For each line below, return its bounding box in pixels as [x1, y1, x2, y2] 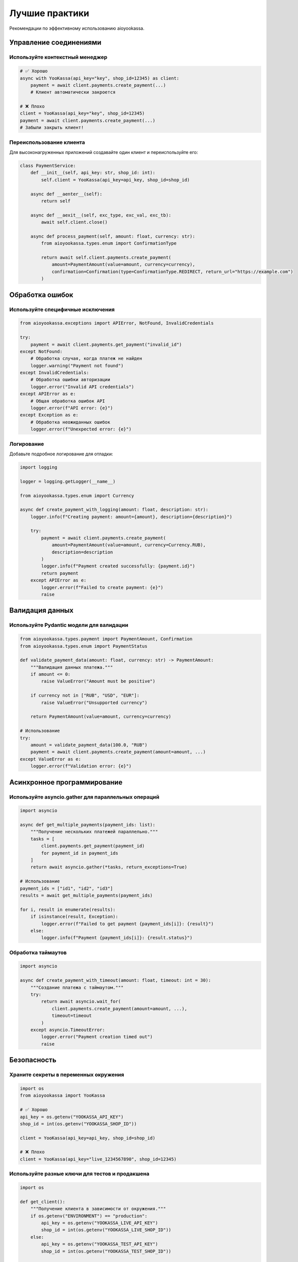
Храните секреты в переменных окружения [9, 1071, 124, 1078]
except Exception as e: [20, 412, 79, 418]
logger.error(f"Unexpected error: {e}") [30, 427, 132, 432]
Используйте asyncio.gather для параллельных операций [9, 793, 160, 800]
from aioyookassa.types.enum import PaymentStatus [20, 643, 148, 649]
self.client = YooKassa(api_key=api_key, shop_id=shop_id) [41, 177, 190, 183]
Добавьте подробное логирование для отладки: [9, 451, 113, 457]
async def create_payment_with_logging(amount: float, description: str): [20, 507, 209, 512]
